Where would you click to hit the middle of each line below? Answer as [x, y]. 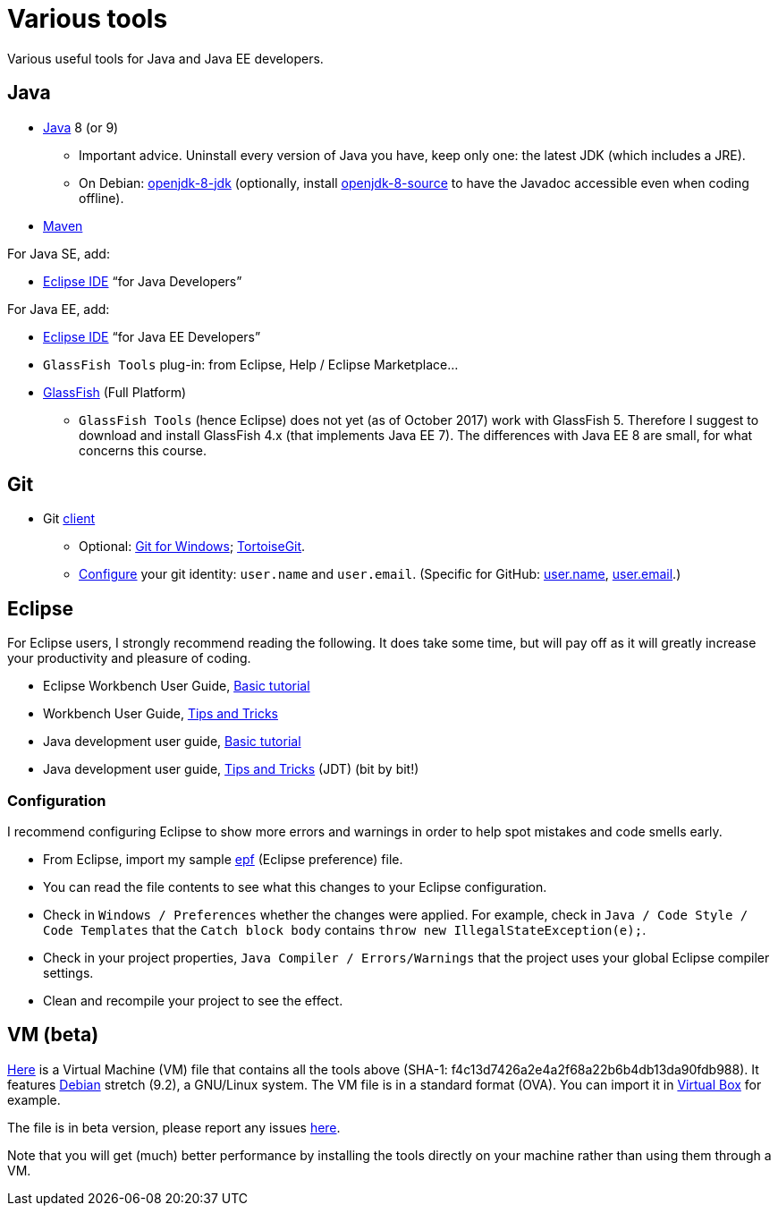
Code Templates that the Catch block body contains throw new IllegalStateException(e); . [345, 930]
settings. [68, 973]
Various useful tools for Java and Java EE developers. [165, 58]
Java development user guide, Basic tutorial [172, 742]
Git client [69, 519]
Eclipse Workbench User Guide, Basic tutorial [177, 686]
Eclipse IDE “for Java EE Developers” [152, 336]
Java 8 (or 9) [81, 127]
